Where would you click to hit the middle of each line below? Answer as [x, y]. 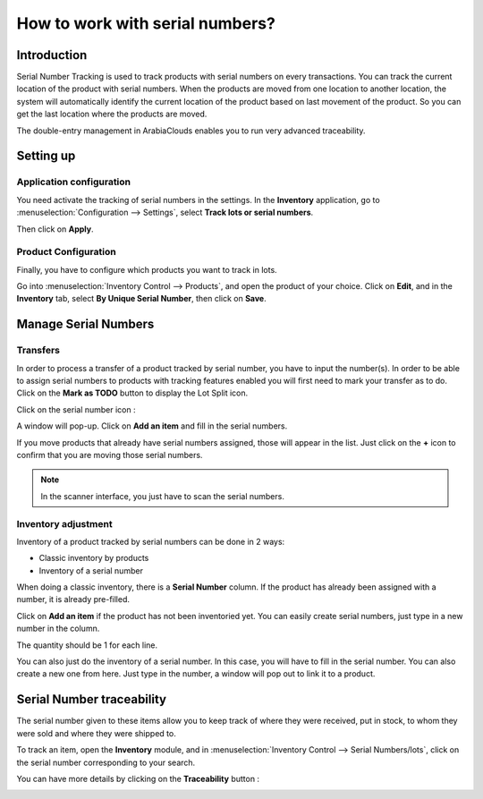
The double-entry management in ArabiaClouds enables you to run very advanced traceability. [191, 131]
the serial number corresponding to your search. [106, 762]
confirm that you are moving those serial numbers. [110, 455]
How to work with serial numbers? [146, 23]
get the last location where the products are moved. [112, 114]
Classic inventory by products [94, 558]
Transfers [38, 351]
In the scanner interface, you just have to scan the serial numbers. [163, 496]
